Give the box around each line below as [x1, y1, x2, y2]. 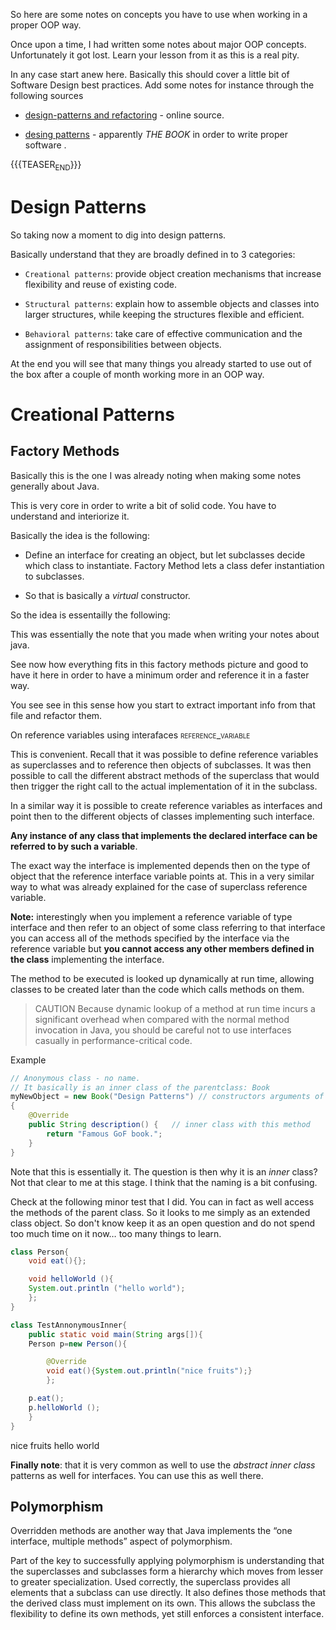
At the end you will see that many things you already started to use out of [10, 357, 312, 369]
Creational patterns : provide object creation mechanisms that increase [24, 267, 322, 279]
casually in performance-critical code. [34, 1034, 193, 1046]
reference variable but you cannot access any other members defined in [10, 942, 315, 954]
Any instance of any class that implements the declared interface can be [10, 829, 318, 841]
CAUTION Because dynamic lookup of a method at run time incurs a [34, 1002, 316, 1014]
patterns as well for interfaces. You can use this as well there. [10, 1469, 264, 1481]
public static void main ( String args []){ [28, 1329, 203, 1339]
